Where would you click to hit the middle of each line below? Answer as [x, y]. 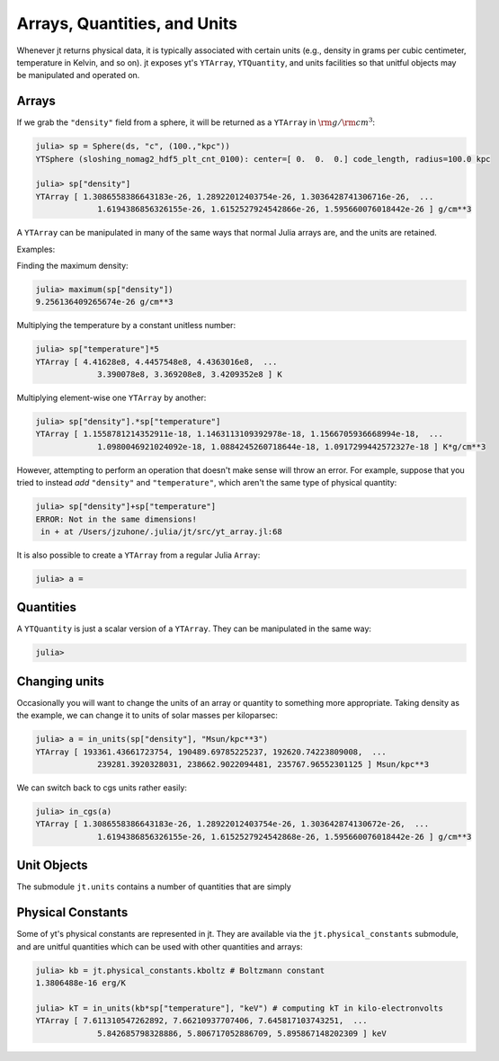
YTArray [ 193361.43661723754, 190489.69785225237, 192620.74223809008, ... [211, 752]
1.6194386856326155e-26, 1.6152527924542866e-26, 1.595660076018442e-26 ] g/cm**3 [285, 210]
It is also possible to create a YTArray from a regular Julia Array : [138, 555]
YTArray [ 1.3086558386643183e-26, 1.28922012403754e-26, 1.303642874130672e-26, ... [232, 824]
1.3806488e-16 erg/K [80, 983]
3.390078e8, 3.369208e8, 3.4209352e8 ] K [190, 374]
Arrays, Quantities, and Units [127, 23]
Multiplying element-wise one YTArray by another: [111, 398]
